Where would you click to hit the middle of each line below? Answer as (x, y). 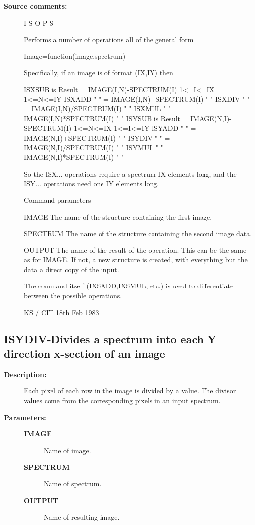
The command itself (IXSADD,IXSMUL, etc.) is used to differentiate (129, 286)
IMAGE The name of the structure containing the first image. (118, 216)
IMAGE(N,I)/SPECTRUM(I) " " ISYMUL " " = (98, 147)
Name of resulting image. (82, 517)
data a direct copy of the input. (72, 269)
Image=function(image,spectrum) (75, 56)
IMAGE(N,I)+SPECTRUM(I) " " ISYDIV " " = (97, 137)
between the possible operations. (73, 296)
